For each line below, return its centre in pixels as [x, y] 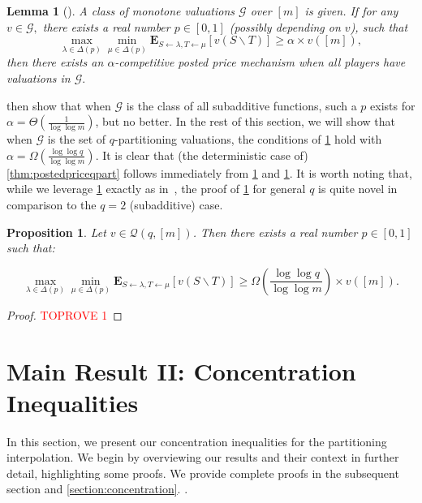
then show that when [59, 105]
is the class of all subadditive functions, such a [241, 105]
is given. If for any [351, 11]
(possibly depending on [285, 26]
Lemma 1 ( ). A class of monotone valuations [121, 11]
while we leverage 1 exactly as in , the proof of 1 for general [156, 189]
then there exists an [55, 62]
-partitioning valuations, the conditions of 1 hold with [248, 139]
